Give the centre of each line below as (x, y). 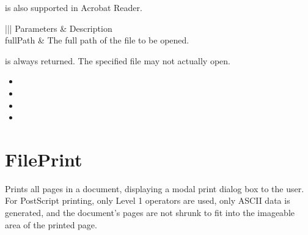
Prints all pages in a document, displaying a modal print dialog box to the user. (155, 188)
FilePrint (44, 159)
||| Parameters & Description (59, 28)
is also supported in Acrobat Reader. (74, 7)
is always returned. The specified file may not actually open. (118, 60)
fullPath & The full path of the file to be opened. (97, 40)
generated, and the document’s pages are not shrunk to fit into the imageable (150, 213)
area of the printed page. (51, 224)
